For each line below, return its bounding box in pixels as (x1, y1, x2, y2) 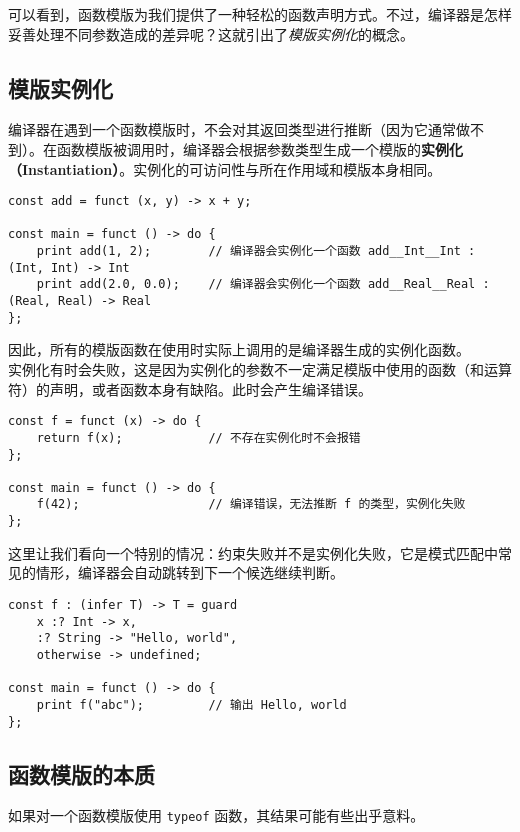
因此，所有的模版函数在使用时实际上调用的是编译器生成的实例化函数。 (8, 339, 470, 360)
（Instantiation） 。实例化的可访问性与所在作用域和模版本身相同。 (8, 158, 442, 179)
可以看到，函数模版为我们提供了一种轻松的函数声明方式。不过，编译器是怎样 (8, 4, 512, 24)
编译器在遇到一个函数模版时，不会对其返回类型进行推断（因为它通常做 (8, 119, 470, 140)
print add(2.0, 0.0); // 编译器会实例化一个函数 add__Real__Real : (36, 277, 490, 292)
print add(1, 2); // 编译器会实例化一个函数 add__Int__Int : (36, 244, 476, 259)
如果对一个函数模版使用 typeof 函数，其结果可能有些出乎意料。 (8, 805, 425, 826)
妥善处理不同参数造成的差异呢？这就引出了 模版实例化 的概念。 (8, 23, 414, 44)
